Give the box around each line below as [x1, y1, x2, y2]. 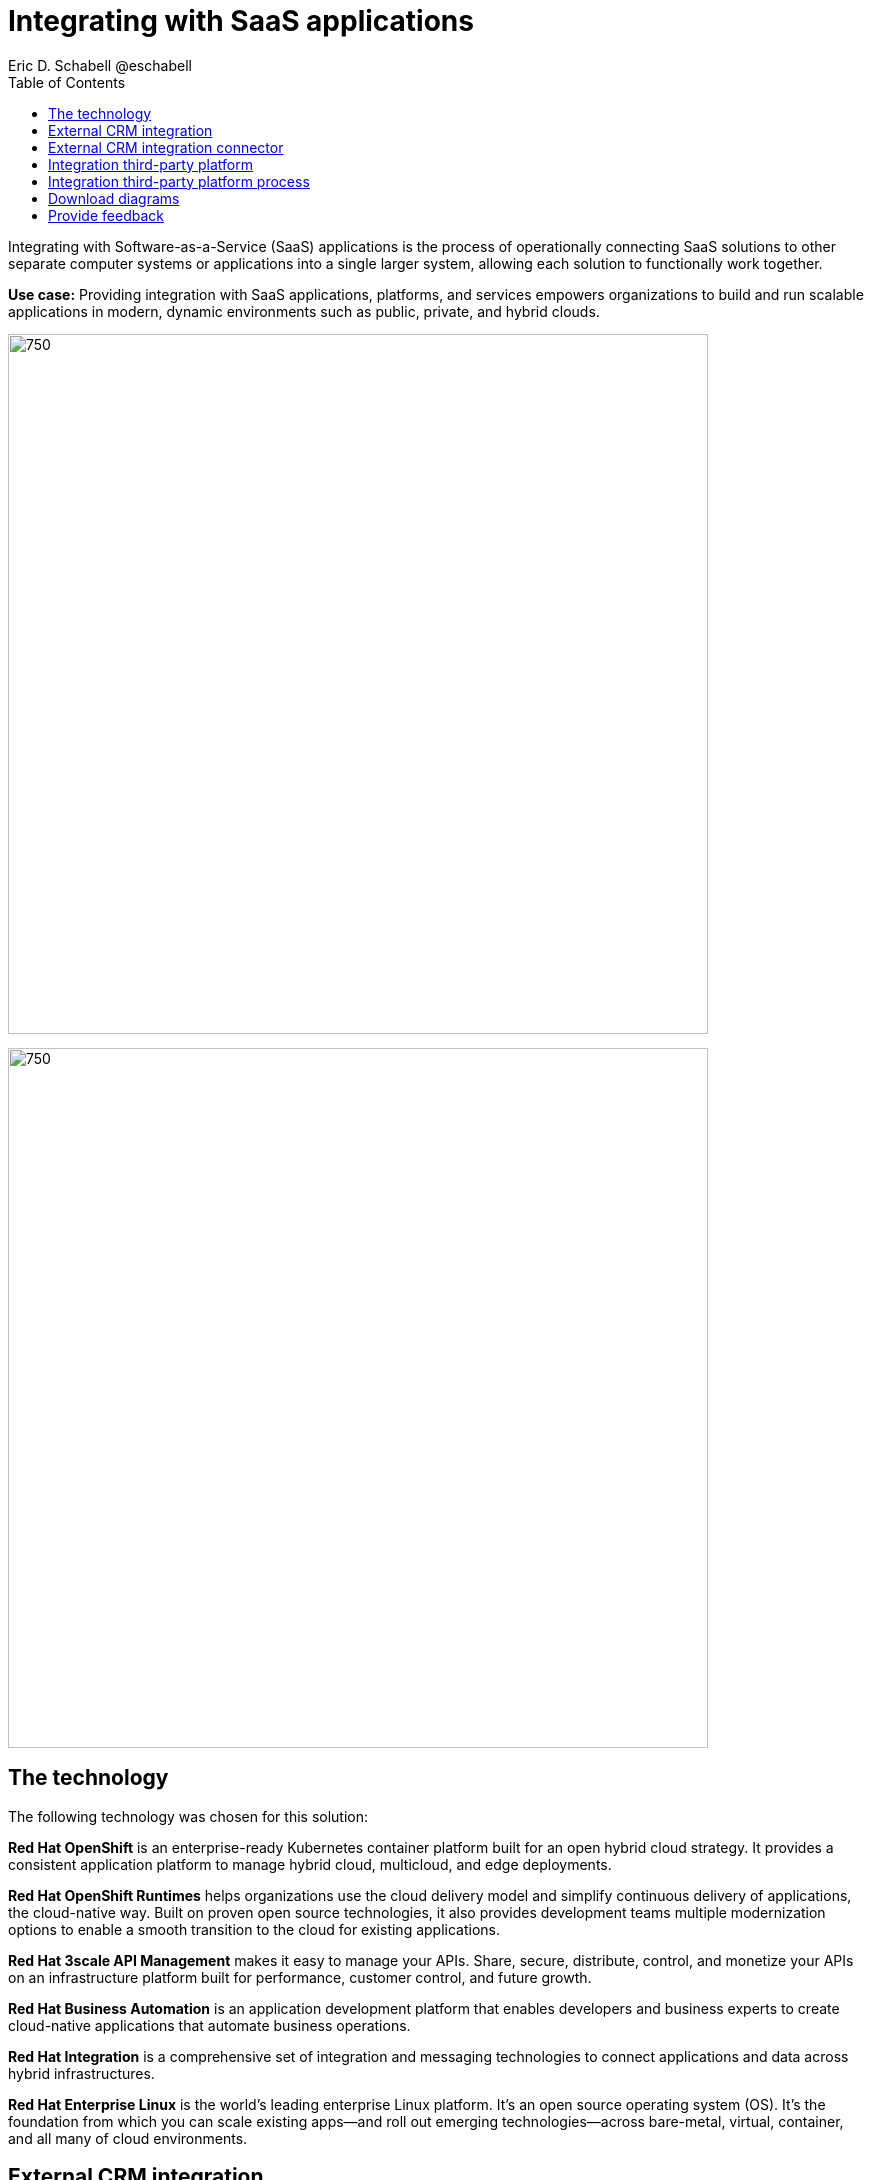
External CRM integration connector [48, 138, 284, 156]
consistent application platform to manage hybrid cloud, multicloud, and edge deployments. [8, 1855, 612, 1873]
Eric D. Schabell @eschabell [8, 56, 192, 74]
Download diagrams [48, 189, 180, 207]
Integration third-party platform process [48, 172, 310, 190]
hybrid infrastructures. [8, 2064, 155, 2082]
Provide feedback [48, 206, 164, 224]
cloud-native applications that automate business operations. [8, 2016, 411, 2034]
